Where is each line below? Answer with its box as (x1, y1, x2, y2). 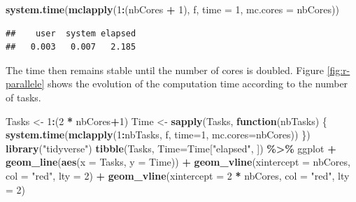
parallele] (6, 76, 45, 91)
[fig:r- (327, 62, 350, 77)
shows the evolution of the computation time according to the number (47, 76, 348, 91)
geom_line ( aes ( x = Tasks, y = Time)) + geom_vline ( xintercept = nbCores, (6, 154, 350, 169)
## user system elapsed (6, 28, 136, 38)
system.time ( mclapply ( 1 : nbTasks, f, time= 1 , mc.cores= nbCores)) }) (6, 127, 311, 142)
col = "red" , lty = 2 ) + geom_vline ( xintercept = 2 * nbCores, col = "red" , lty (6, 168, 350, 182)
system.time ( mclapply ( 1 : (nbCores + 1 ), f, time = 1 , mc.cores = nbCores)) (6, 2, 339, 16)
